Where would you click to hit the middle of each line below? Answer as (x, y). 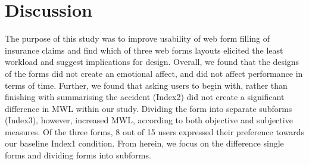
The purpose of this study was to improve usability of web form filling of (138, 38)
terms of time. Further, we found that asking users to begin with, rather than (146, 85)
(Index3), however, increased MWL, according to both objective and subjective (149, 120)
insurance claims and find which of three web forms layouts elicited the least (144, 50)
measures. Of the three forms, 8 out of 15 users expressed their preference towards (154, 131)
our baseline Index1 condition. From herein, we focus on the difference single (144, 143)
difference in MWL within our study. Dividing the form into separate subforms (149, 108)
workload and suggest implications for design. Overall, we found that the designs (152, 62)
